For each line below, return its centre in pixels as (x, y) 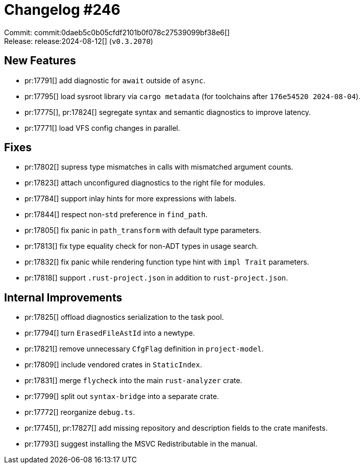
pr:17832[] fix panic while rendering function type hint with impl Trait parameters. (167, 262)
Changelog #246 (62, 10)
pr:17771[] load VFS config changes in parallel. (102, 128)
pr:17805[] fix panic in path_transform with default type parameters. (143, 230)
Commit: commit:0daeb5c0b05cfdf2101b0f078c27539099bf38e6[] (117, 32)
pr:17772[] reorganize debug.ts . (80, 412)
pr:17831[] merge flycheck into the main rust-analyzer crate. (134, 381)
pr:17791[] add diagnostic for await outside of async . (115, 80)
